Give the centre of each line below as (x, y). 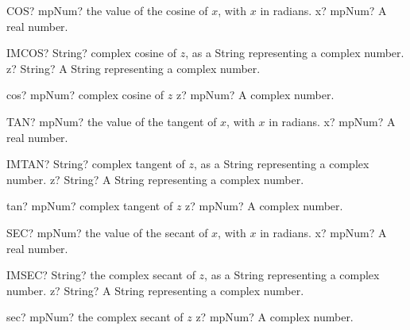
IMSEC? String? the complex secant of (101, 275)
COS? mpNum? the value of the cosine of (107, 10)
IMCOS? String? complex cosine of (92, 53)
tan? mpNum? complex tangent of (90, 206)
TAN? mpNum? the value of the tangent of (112, 121)
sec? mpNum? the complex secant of (95, 317)
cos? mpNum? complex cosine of (85, 95)
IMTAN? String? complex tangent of (96, 164)
